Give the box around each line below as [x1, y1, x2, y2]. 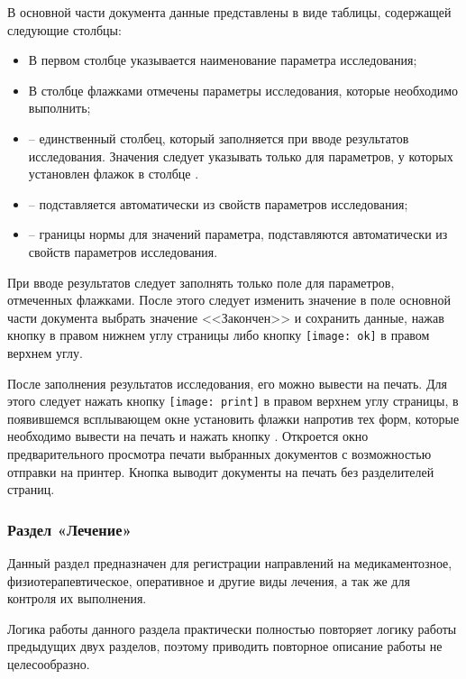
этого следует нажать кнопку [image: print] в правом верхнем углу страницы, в [7, 391, 459, 410]
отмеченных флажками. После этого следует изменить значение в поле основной [7, 290, 451, 309]
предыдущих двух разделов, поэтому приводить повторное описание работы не [7, 637, 443, 656]
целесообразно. [7, 654, 90, 673]
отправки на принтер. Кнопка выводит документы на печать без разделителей [7, 462, 434, 481]
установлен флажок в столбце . [28, 164, 199, 183]
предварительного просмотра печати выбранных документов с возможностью [7, 445, 432, 463]
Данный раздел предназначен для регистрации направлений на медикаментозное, [7, 554, 452, 572]
